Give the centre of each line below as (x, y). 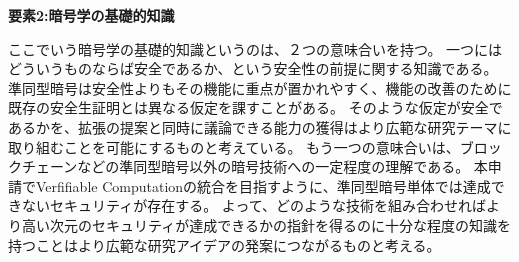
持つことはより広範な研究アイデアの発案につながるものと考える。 (224, 244)
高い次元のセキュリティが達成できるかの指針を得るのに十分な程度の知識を (266, 224)
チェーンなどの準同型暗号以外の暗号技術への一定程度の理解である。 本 (254, 166)
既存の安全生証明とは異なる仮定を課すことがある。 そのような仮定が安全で (255, 107)
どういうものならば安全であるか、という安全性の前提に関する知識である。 (253, 68)
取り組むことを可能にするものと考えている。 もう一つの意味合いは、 (234, 146)
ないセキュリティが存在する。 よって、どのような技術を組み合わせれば (253, 205)
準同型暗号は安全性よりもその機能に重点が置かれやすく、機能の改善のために (260, 87)
